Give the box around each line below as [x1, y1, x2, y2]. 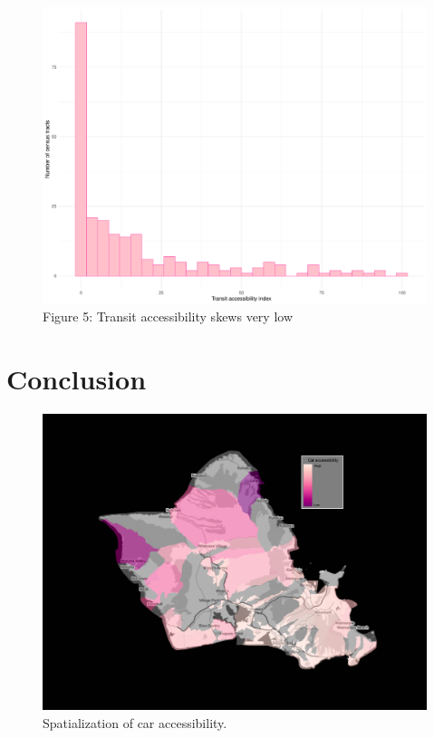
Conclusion [6, 359, 147, 397]
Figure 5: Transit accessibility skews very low [43, 307, 293, 326]
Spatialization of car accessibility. [43, 713, 227, 732]
